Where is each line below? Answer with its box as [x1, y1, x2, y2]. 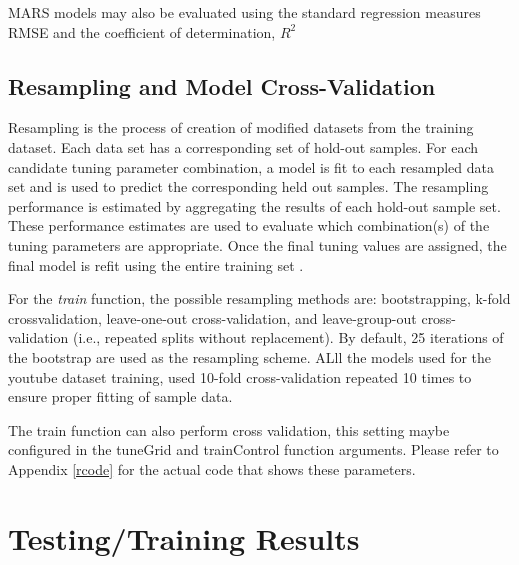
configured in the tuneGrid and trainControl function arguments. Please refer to [8, 439, 499, 460]
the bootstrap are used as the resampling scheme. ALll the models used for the [8, 346, 492, 367]
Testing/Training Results [8, 517, 360, 558]
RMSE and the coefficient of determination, [8, 21, 276, 42]
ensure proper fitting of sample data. [8, 386, 233, 407]
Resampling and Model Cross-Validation [8, 70, 436, 101]
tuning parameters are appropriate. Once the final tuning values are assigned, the [8, 234, 507, 255]
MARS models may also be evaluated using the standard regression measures [8, 2, 481, 22]
